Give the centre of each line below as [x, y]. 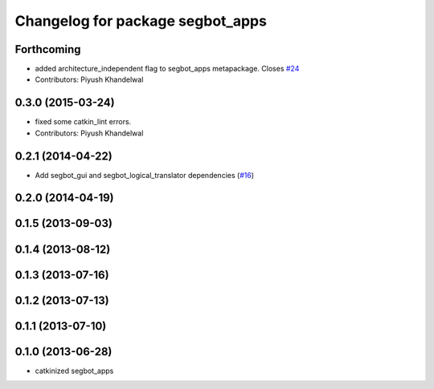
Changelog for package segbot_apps [141, 21]
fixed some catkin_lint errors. [83, 122]
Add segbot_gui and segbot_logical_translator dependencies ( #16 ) [145, 175]
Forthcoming [48, 49]
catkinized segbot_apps [74, 371]
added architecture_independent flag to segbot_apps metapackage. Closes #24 [167, 69]
